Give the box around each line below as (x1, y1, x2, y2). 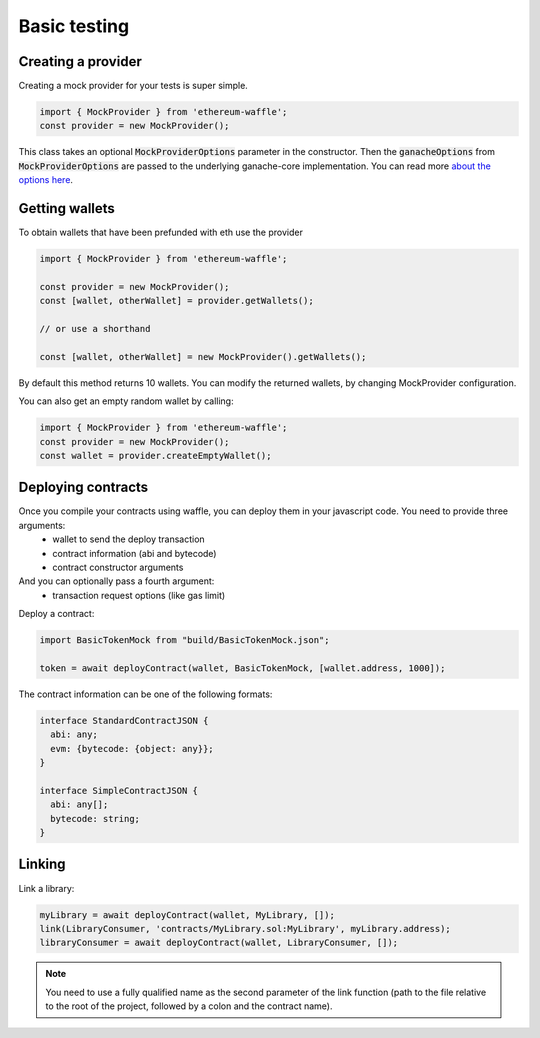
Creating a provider (18, 53, 142, 70)
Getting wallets (18, 200, 115, 217)
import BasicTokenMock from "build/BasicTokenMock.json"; (39, 635, 330, 646)
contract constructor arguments (52, 561, 184, 574)
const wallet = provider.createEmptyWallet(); (39, 450, 272, 461)
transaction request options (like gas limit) (52, 589, 226, 601)
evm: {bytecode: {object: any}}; (50, 743, 214, 754)
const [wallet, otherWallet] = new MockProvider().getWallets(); (39, 351, 367, 362)
